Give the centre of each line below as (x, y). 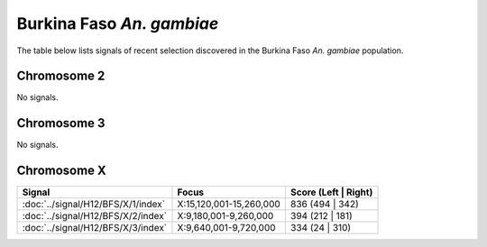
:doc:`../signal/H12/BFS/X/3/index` (95, 228)
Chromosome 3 (61, 123)
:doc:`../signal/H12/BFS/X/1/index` (94, 205)
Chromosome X (62, 171)
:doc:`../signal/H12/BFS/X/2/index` (94, 216)
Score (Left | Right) (331, 192)
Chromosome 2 (61, 76)
